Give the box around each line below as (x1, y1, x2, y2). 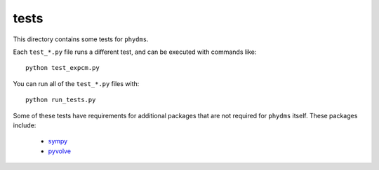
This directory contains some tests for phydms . (13, 35, 149, 43)
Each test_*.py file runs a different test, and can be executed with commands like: (13, 48, 257, 56)
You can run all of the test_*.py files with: (13, 79, 140, 87)
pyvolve (48, 147, 72, 155)
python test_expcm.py (25, 64, 100, 72)
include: (13, 121, 36, 129)
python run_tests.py (25, 96, 96, 104)
